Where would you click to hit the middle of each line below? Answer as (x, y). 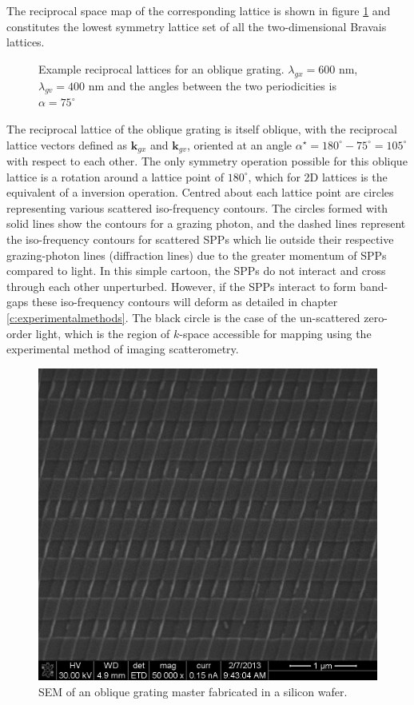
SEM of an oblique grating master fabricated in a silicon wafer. (193, 691)
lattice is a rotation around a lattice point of (115, 176)
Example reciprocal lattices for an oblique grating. (161, 68)
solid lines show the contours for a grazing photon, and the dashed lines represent (206, 223)
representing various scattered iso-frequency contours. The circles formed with (197, 207)
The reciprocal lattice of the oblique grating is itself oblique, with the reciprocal (202, 128)
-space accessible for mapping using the (275, 333)
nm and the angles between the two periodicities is (212, 85)
